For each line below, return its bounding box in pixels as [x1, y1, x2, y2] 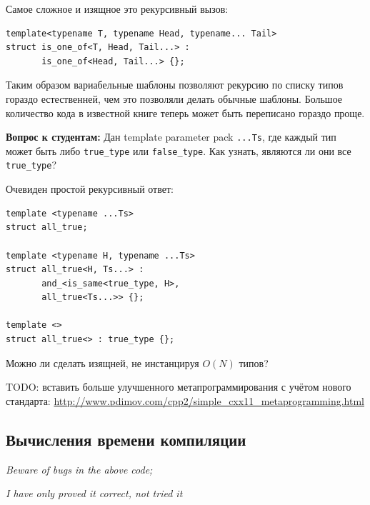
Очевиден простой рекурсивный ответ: [6, 181, 174, 196]
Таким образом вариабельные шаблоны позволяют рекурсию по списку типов [6, 77, 344, 92]
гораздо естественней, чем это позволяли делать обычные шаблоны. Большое [6, 91, 343, 106]
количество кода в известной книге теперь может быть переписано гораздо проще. [6, 105, 365, 120]
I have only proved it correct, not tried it [6, 486, 183, 501]
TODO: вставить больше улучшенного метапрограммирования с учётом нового [6, 379, 351, 394]
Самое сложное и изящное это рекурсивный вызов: [6, 1, 229, 16]
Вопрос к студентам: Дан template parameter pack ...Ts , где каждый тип [6, 129, 336, 144]
